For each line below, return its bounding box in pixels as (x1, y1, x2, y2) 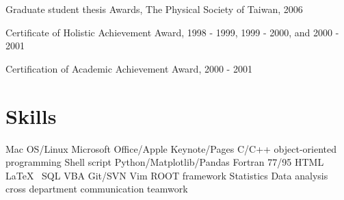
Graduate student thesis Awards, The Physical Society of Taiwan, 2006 (5, 2, 303, 16)
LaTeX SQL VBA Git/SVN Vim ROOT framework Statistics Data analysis (5, 168, 328, 182)
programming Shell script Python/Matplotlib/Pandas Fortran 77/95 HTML (5, 155, 324, 169)
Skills (5, 101, 57, 129)
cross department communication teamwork (5, 182, 188, 196)
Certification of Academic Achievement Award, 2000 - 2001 (5, 61, 252, 75)
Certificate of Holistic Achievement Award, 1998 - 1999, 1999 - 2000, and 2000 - (5, 25, 339, 39)
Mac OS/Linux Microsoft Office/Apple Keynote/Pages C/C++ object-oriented (5, 141, 337, 155)
